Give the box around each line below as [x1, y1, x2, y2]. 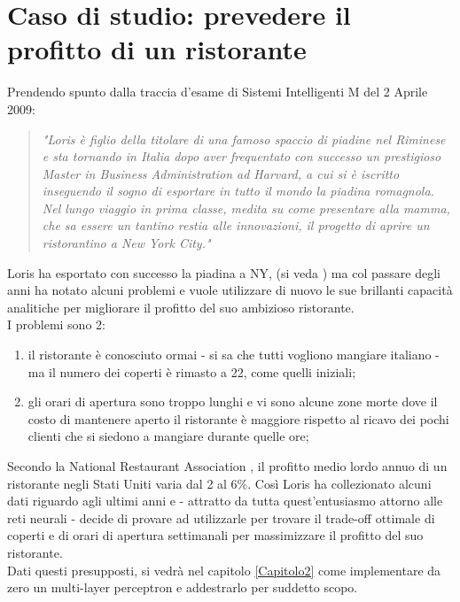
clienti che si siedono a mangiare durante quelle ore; [27, 427, 309, 445]
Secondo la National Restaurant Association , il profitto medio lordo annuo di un [7, 457, 448, 475]
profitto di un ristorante [7, 31, 307, 67]
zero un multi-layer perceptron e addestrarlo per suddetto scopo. [7, 578, 358, 597]
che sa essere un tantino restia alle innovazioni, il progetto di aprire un [42, 216, 430, 235]
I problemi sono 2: [7, 315, 105, 334]
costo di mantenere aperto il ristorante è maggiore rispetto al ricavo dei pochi [27, 409, 449, 428]
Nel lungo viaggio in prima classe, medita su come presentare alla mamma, [42, 198, 450, 217]
